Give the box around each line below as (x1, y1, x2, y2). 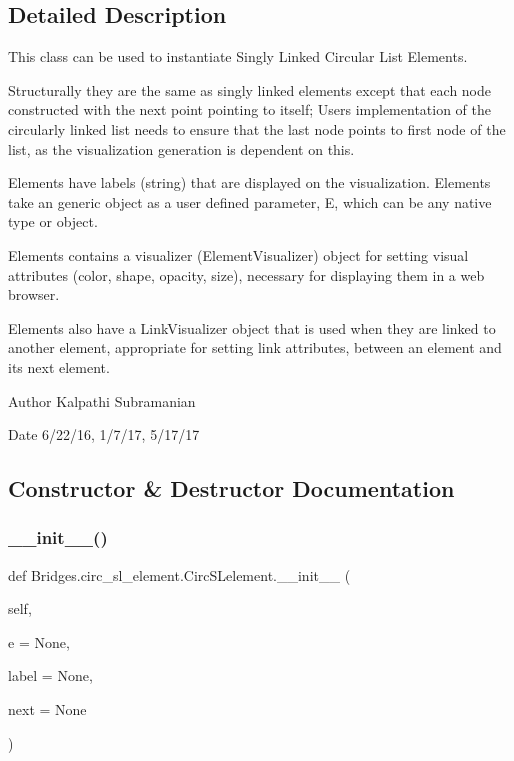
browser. (8, 284, 60, 305)
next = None (8, 699, 87, 720)
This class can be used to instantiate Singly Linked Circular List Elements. (8, 46, 468, 67)
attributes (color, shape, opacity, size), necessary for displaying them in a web (8, 264, 485, 285)
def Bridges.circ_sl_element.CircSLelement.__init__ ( (8, 564, 351, 585)
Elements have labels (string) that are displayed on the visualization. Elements (8, 172, 491, 193)
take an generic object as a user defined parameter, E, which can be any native (8, 191, 492, 212)
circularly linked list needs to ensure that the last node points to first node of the (8, 118, 506, 139)
